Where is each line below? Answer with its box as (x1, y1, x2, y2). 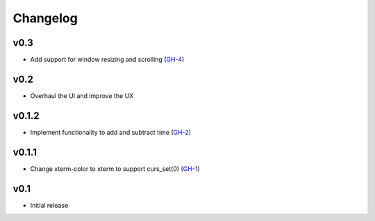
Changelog (12, 10, 78, 26)
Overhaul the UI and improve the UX (30, 91, 134, 100)
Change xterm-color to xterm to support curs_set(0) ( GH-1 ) (30, 164, 201, 173)
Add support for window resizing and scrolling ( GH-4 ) (30, 56, 185, 64)
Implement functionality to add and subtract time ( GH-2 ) (30, 128, 191, 136)
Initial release (30, 201, 69, 209)
